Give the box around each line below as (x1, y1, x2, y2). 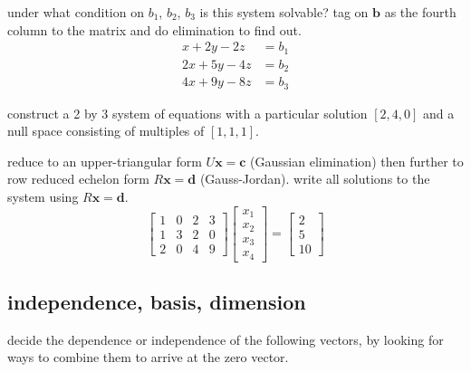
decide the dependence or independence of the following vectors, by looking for (7, 329, 444, 348)
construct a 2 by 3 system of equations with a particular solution (7, 103, 368, 122)
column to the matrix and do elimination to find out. (7, 20, 302, 39)
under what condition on (7, 3, 144, 21)
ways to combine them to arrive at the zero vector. (7, 348, 289, 367)
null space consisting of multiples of (7, 121, 205, 140)
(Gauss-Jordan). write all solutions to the (199, 169, 430, 188)
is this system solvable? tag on (199, 3, 369, 21)
